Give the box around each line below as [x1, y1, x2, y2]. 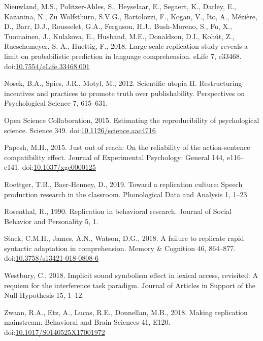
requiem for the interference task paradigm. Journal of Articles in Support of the [4, 280, 255, 290]
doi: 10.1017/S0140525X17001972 [4, 327, 105, 337]
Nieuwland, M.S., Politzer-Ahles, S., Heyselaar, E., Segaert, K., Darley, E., [4, 1, 236, 11]
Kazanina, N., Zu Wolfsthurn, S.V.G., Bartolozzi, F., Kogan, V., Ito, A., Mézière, [4, 11, 257, 21]
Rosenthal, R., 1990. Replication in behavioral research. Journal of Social [4, 206, 232, 216]
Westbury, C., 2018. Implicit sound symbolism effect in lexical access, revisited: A [4, 270, 258, 281]
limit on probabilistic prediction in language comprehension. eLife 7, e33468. [4, 50, 242, 61]
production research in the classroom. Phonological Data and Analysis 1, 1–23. [4, 189, 249, 199]
